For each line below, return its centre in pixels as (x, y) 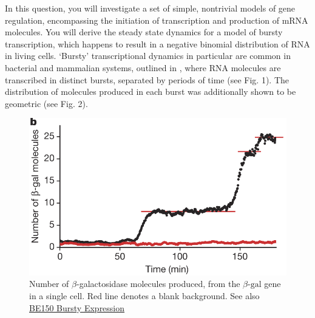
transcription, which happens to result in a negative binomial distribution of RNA (157, 43)
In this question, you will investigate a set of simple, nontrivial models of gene (150, 8)
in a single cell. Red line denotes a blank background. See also (144, 296)
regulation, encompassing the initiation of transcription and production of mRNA (157, 20)
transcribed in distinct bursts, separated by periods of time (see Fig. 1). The (147, 79)
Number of (49, 284)
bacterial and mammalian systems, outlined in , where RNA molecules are (143, 67)
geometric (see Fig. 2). (46, 103)
